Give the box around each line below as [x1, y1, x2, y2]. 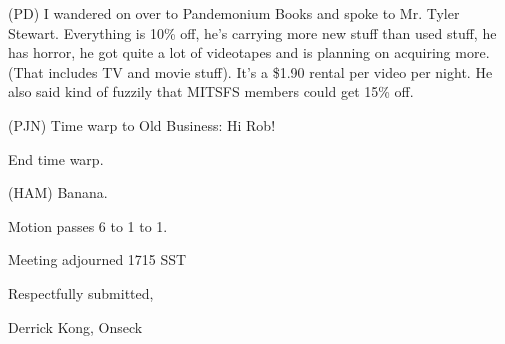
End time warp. [8, 148, 104, 169]
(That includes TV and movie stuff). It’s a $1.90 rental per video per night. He [8, 61, 493, 82]
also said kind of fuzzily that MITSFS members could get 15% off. [8, 81, 414, 102]
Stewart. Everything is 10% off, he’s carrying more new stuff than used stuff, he [8, 22, 497, 43]
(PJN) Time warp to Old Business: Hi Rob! [8, 114, 276, 135]
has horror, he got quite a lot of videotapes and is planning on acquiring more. [8, 42, 490, 63]
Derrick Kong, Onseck [8, 316, 143, 337]
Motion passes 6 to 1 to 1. [8, 215, 168, 236]
